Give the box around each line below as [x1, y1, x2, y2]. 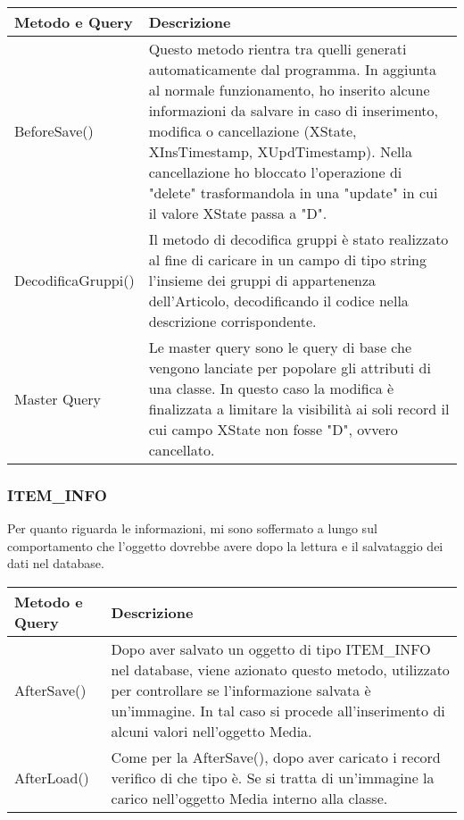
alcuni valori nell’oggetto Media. [111, 721, 312, 741]
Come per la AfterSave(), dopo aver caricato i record [111, 747, 441, 767]
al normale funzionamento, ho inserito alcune [148, 79, 430, 100]
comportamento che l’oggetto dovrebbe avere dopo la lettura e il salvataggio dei [7, 536, 443, 555]
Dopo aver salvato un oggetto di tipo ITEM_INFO [111, 639, 431, 659]
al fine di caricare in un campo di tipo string [148, 249, 427, 270]
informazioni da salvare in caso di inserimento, [148, 100, 439, 121]
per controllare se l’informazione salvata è [111, 680, 371, 700]
